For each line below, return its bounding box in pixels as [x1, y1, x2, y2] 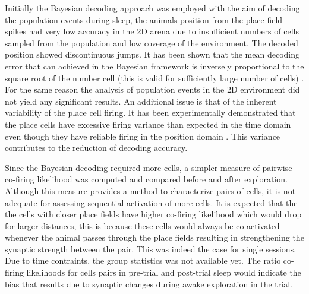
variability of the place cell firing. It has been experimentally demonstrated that [5, 106, 296, 119]
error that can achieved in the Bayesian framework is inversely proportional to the [5, 59, 304, 72]
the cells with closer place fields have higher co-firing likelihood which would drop [5, 208, 302, 220]
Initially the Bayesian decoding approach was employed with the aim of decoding [5, 2, 300, 14]
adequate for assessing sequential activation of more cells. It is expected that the [5, 196, 298, 208]
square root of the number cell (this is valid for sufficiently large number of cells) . [5, 71, 304, 84]
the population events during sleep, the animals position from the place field [5, 13, 283, 26]
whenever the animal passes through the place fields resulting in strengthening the [5, 231, 304, 244]
